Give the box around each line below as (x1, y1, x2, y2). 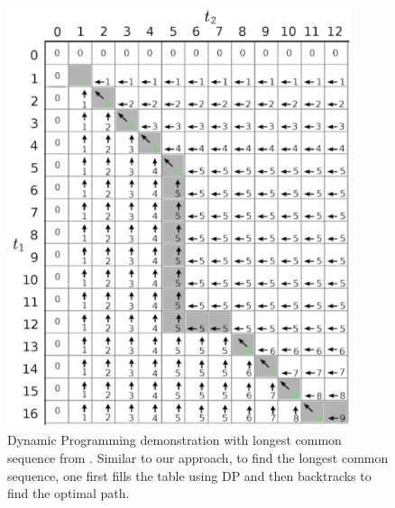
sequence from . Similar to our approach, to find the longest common (7, 448, 389, 466)
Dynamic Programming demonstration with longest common (7, 430, 342, 449)
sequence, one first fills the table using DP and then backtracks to (7, 466, 372, 485)
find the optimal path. (7, 484, 130, 503)
